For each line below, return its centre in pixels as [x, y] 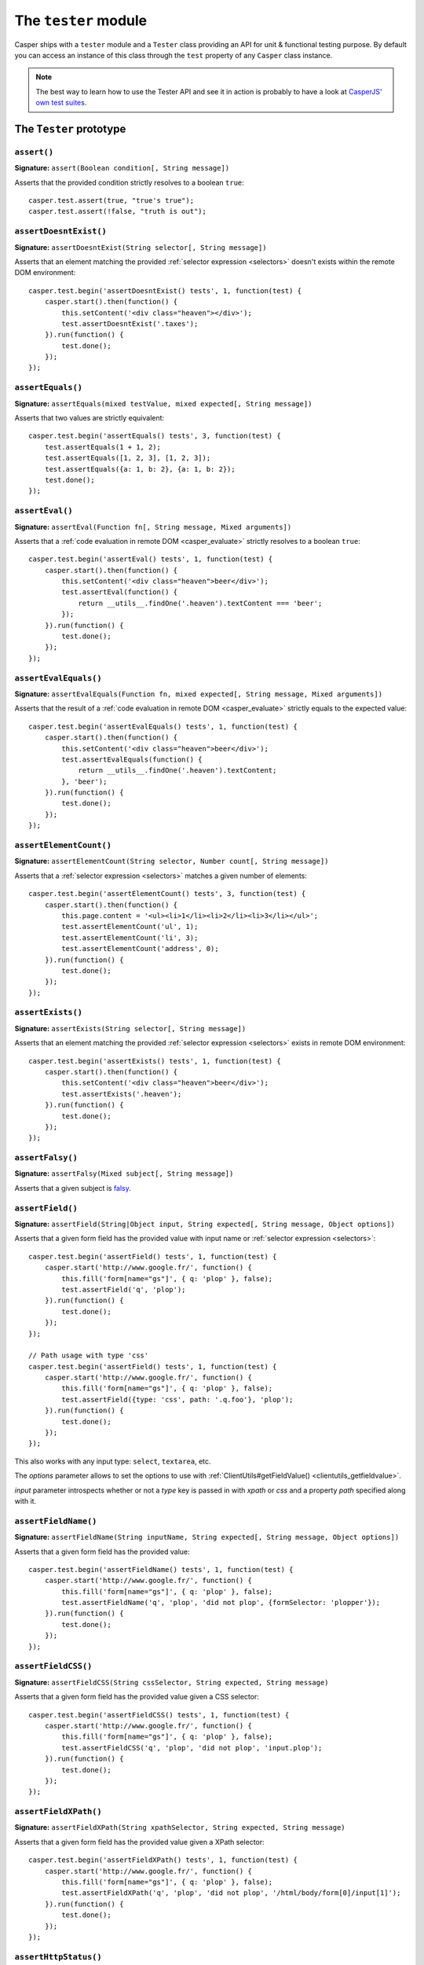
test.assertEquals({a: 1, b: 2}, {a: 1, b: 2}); [140, 469]
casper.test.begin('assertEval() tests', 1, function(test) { [151, 559]
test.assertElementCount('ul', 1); [130, 927]
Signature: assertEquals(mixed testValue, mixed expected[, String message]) [163, 403]
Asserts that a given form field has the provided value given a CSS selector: [137, 1697]
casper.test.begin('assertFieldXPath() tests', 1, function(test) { [163, 1860]
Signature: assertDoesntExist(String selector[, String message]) [141, 247]
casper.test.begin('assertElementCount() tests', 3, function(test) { [167, 894]
